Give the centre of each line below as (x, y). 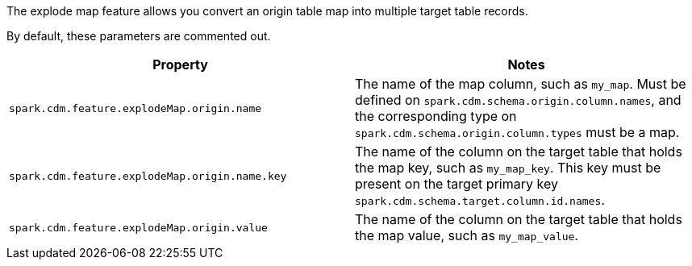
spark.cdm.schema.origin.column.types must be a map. (517, 132)
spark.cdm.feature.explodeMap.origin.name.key (148, 176)
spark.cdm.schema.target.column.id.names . (480, 200)
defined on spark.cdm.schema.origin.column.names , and (518, 100)
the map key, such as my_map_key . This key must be (508, 168)
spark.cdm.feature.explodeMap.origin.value (138, 227)
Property (180, 64)
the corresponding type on (436, 116)
